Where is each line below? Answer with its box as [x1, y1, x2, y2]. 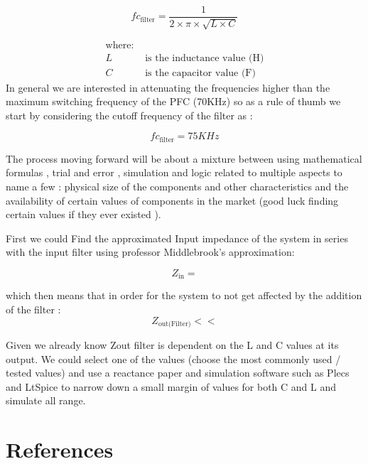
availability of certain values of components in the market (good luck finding [6, 193, 339, 207]
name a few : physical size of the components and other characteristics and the [6, 178, 349, 193]
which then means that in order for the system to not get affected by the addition [6, 288, 362, 303]
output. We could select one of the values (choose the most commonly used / [6, 351, 341, 366]
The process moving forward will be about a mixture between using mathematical [6, 151, 362, 166]
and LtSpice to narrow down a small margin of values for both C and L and [6, 379, 337, 394]
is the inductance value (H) [145, 53, 264, 63]
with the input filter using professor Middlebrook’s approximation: [6, 244, 295, 259]
